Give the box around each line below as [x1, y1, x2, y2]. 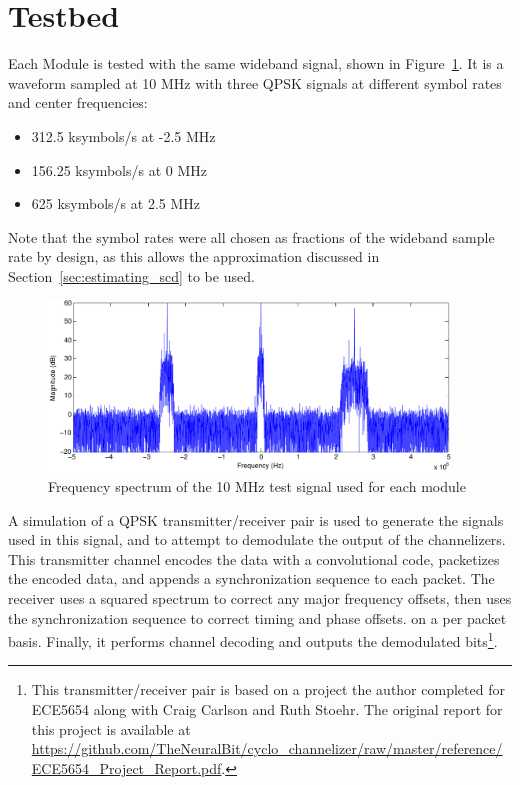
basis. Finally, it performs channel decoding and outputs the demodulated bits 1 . [8, 628, 498, 651]
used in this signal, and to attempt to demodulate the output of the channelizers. [8, 529, 506, 550]
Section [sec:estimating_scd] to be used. [8, 265, 255, 286]
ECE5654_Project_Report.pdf [31, 757, 222, 778]
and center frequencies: [8, 92, 148, 113]
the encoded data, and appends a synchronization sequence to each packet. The [8, 568, 495, 589]
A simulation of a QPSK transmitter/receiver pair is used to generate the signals [8, 509, 504, 530]
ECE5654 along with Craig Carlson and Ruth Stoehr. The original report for [31, 698, 503, 719]
